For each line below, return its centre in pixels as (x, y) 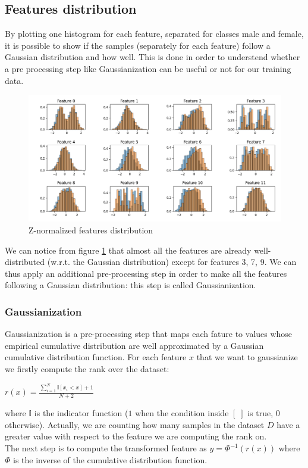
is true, (260, 413)
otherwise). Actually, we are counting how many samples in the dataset (135, 424)
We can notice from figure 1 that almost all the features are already (128, 250)
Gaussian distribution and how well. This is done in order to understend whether (153, 57)
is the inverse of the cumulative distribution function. (110, 459)
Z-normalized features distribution (91, 230)
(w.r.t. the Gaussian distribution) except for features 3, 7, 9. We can (172, 262)
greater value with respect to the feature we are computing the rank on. (136, 436)
